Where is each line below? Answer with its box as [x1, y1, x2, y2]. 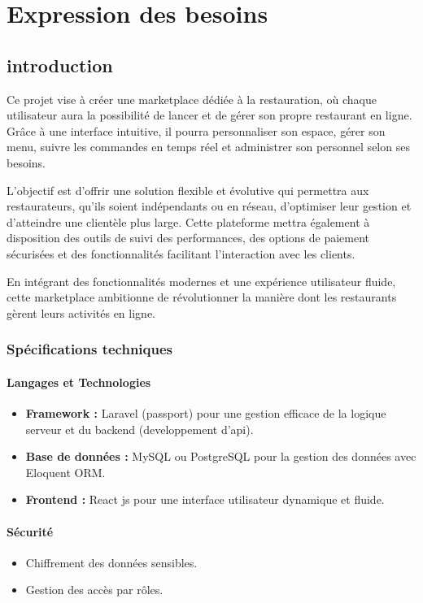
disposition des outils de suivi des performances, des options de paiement [7, 229, 370, 246]
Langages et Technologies [7, 373, 151, 390]
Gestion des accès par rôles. [25, 581, 164, 598]
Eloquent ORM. [25, 463, 106, 480]
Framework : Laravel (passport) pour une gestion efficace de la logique [25, 404, 386, 421]
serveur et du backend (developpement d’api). [25, 420, 254, 437]
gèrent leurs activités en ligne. [7, 304, 155, 321]
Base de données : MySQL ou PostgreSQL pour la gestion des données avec [25, 448, 416, 465]
